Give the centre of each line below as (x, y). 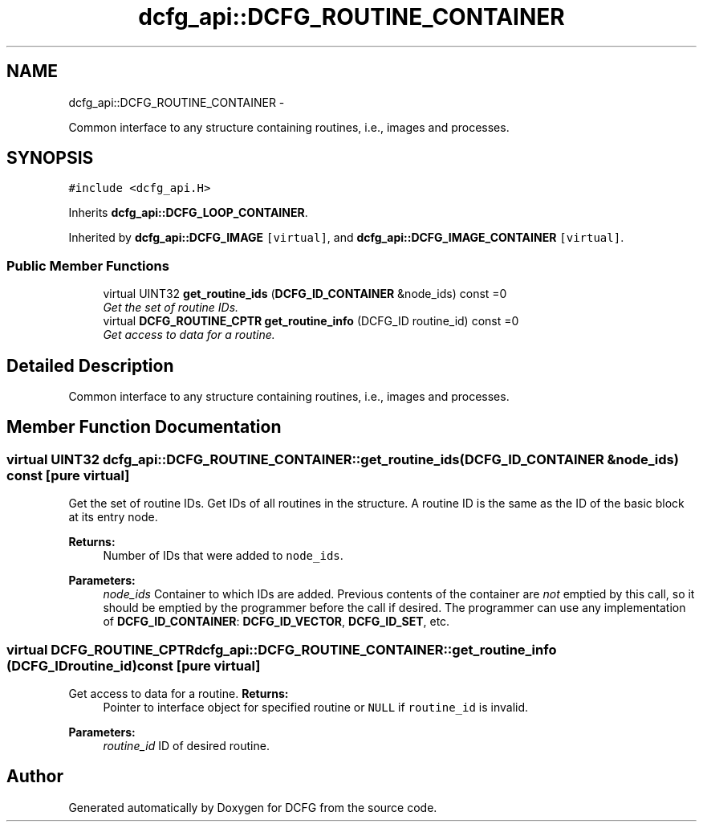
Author (35, 777)
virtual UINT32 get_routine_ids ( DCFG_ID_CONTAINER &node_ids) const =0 (305, 294)
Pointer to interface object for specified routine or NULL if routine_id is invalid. (316, 707)
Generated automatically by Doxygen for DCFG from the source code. (253, 807)
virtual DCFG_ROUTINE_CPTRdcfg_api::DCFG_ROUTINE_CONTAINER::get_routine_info (282, 649)
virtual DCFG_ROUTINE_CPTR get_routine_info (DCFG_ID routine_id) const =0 (311, 321)
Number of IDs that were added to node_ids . (223, 556)
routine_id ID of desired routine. (186, 746)
